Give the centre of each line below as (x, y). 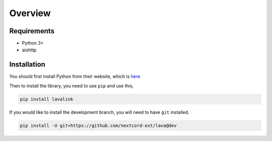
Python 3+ (33, 43)
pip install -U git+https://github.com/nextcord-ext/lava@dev (98, 125)
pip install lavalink (47, 99)
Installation (27, 65)
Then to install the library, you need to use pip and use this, (72, 86)
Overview (30, 13)
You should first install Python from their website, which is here (75, 77)
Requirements (32, 31)
